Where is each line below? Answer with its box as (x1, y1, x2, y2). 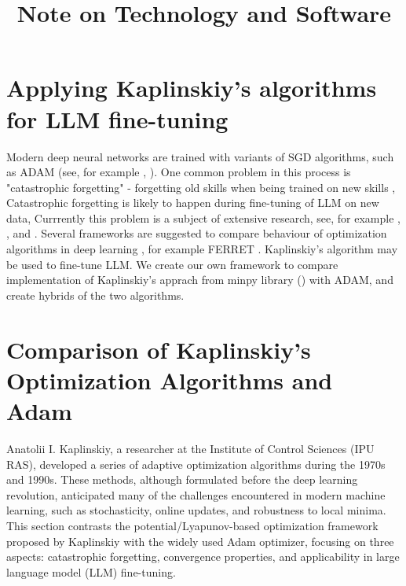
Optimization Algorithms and (6, 363, 333, 396)
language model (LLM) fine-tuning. (6, 563, 176, 580)
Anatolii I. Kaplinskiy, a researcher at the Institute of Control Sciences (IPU (6, 440, 375, 456)
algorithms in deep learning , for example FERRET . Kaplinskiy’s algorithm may (6, 241, 398, 257)
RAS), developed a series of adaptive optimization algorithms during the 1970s (6, 455, 386, 472)
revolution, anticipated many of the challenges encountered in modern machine (6, 486, 386, 503)
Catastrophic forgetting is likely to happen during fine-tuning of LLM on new (6, 194, 379, 211)
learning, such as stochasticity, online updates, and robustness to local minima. (6, 502, 386, 518)
